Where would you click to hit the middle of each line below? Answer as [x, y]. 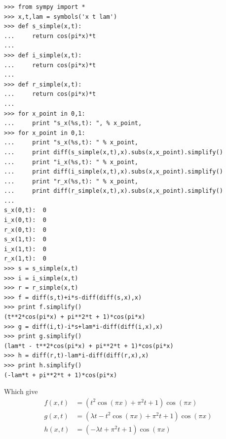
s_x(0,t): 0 [25, 210]
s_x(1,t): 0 [25, 240]
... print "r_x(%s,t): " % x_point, [71, 181]
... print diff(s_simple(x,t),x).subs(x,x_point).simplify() [113, 152]
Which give [21, 391]
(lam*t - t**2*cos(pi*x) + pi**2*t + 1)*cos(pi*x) [89, 346]
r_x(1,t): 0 [25, 259]
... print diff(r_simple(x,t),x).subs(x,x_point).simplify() [113, 191]
